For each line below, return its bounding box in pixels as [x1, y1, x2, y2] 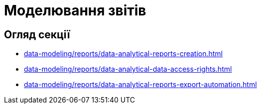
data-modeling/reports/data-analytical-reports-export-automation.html [24, 80, 257, 89]
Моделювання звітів [4, 2, 146, 19]
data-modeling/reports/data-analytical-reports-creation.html [24, 49, 223, 58]
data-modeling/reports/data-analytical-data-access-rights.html [24, 65, 232, 74]
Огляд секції [4, 28, 70, 41]
